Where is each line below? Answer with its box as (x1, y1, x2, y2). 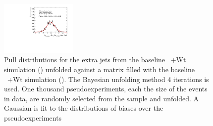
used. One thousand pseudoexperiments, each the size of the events (4, 84, 208, 94)
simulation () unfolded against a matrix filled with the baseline (4, 64, 195, 75)
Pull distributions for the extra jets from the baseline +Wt (4, 54, 186, 65)
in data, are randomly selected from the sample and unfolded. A (4, 93, 199, 103)
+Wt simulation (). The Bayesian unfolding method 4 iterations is (7, 74, 209, 84)
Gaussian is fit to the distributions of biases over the (4, 103, 163, 113)
